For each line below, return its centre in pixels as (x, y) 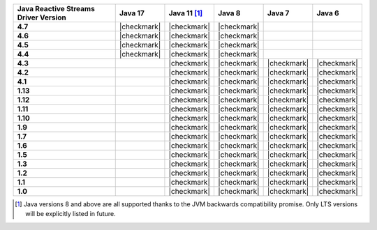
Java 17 (132, 13)
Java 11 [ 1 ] (186, 13)
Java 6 (328, 13)
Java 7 (278, 13)
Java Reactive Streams (56, 9)
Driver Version (42, 17)
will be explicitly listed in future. (71, 214)
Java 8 (229, 13)
